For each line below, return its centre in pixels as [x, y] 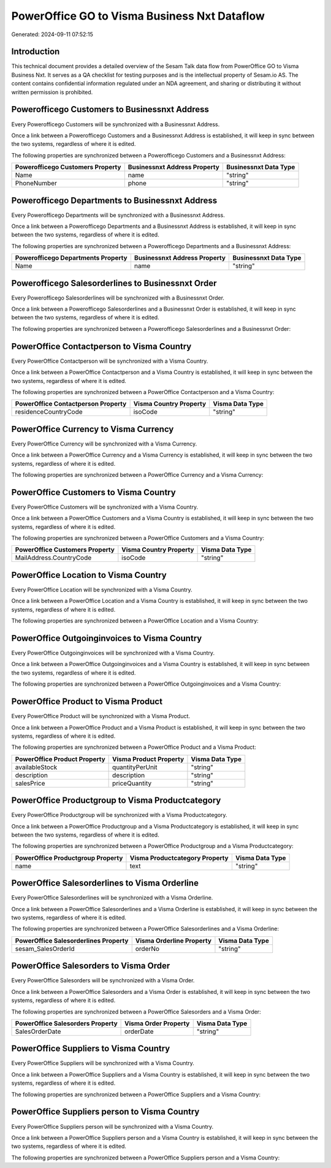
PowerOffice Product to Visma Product [87, 702]
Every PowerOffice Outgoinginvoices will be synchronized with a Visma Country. [113, 653]
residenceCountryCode [49, 412]
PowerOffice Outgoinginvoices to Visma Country [107, 638]
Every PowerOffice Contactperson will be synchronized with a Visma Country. [110, 361]
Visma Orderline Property [173, 941]
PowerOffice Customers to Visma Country [93, 492]
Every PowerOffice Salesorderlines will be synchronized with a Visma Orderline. [112, 898]
